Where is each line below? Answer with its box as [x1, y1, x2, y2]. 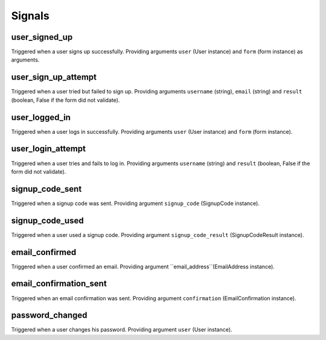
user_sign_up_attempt [11, 72, 97, 83]
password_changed [11, 310, 88, 321]
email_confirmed [11, 247, 77, 257]
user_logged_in [11, 112, 71, 122]
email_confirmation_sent [11, 279, 107, 289]
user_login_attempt [11, 143, 86, 154]
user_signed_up [11, 32, 73, 42]
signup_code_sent [11, 184, 82, 194]
